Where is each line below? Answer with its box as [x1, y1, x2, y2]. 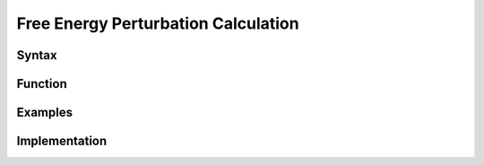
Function [16, 76, 67, 91]
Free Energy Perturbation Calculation [16, 13, 299, 33]
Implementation [16, 134, 108, 149]
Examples [16, 105, 73, 120]
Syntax [16, 48, 57, 63]
